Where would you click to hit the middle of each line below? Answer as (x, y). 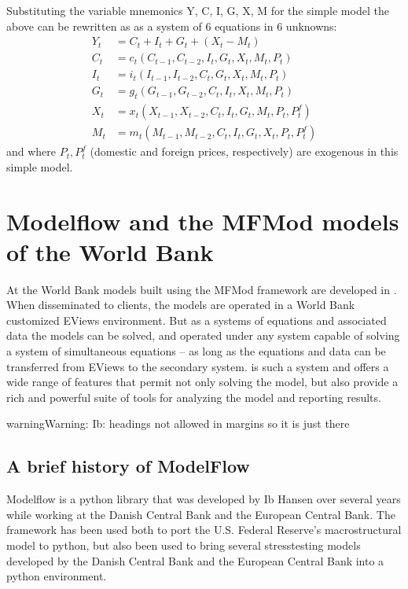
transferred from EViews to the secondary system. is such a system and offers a (198, 366)
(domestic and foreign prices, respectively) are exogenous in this (244, 151)
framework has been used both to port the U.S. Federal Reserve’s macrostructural (204, 530)
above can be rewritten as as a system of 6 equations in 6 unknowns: (172, 26)
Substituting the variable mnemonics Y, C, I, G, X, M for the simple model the (198, 10)
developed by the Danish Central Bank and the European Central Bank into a (195, 560)
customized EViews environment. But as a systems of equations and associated (197, 320)
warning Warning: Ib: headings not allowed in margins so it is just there (178, 423)
